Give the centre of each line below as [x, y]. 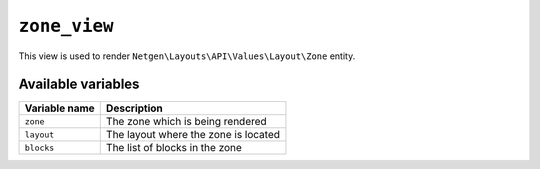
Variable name [59, 108]
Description [134, 108]
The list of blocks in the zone [173, 148]
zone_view [66, 26]
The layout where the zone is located [192, 135]
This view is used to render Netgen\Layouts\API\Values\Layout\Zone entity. [187, 56]
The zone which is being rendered [186, 122]
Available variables [79, 84]
